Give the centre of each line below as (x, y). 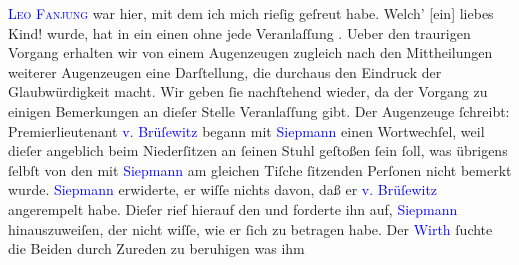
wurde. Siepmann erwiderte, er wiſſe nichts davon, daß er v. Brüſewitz (223, 189)
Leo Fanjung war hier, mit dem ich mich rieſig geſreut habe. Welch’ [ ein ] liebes (251, 13)
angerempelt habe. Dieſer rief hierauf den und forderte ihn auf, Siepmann (233, 208)
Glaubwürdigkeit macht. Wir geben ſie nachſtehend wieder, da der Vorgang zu (248, 91)
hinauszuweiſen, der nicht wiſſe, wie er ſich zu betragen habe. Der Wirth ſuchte (250, 228)
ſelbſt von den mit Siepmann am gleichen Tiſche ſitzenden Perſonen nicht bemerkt (260, 169)
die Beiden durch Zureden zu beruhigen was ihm (156, 248)
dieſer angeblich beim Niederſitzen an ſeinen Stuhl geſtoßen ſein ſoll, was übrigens (258, 150)
